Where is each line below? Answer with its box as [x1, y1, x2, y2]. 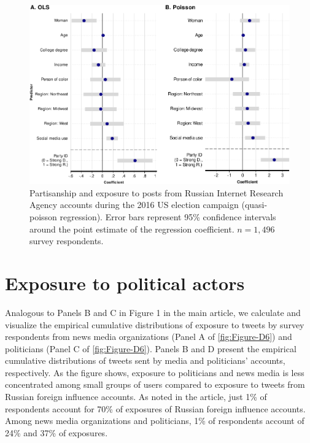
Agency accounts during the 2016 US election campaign [29, 198, 239, 211]
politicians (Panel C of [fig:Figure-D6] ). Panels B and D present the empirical [5, 342, 296, 355]
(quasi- [241, 198, 268, 211]
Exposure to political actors [5, 270, 245, 295]
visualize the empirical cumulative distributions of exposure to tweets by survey [5, 318, 304, 331]
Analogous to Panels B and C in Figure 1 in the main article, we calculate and [5, 306, 301, 318]
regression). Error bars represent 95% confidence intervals [60, 210, 276, 223]
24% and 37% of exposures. [5, 426, 108, 439]
